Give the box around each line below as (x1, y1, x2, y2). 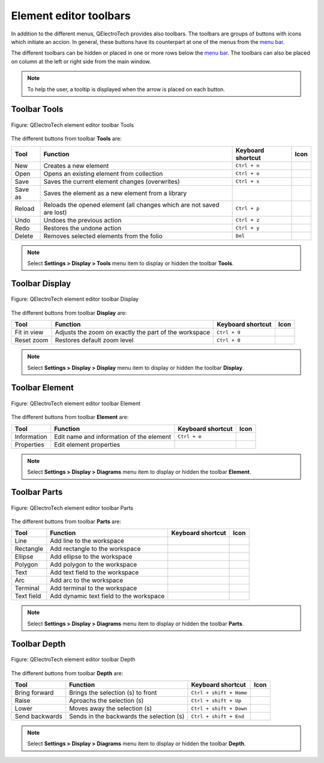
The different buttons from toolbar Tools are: (11, 135, 122, 142)
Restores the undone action (43, 224, 122, 232)
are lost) (43, 208, 67, 216)
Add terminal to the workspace (50, 584, 137, 592)
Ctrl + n (235, 162, 260, 169)
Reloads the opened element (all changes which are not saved (43, 200, 220, 209)
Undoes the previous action (43, 216, 122, 224)
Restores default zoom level (55, 336, 134, 345)
